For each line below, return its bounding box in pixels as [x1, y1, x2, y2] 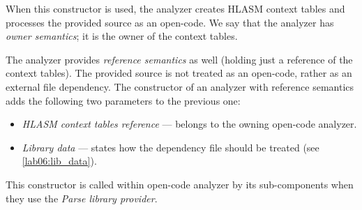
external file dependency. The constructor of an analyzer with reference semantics [6, 79, 354, 93]
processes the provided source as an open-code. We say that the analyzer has [6, 15, 334, 29]
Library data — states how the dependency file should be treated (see [22, 140, 319, 154]
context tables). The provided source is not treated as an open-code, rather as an [6, 66, 352, 80]
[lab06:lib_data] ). [22, 153, 97, 168]
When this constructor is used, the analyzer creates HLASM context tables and [6, 1, 345, 15]
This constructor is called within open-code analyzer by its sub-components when [6, 177, 354, 191]
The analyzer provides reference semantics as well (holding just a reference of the [6, 52, 353, 66]
